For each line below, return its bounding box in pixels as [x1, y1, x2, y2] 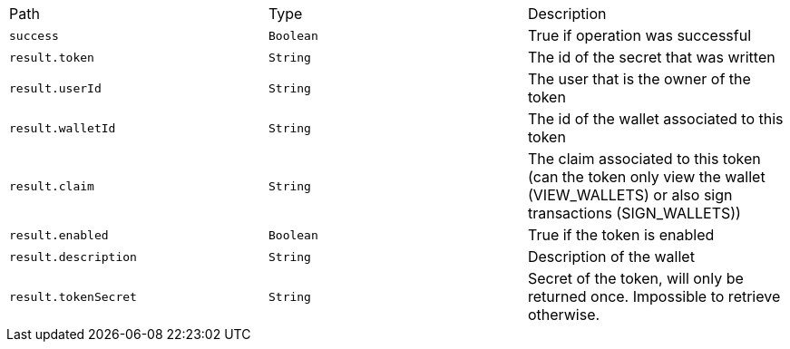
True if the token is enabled [527, 226, 715, 244]
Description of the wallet [527, 247, 695, 266]
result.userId [9, 81, 102, 95]
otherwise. [527, 305, 600, 324]
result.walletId [9, 121, 116, 135]
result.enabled [9, 228, 109, 242]
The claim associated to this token [527, 150, 761, 168]
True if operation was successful [527, 26, 752, 44]
